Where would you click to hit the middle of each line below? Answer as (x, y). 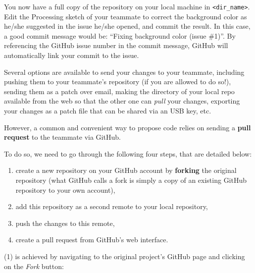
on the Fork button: (34, 266)
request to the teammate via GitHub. (62, 137)
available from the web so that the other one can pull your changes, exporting (122, 101)
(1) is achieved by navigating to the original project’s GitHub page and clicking (125, 256)
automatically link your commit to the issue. (72, 55)
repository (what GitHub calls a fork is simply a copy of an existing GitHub (131, 180)
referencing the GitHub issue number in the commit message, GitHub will (116, 45)
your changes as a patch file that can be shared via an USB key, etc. (108, 110)
